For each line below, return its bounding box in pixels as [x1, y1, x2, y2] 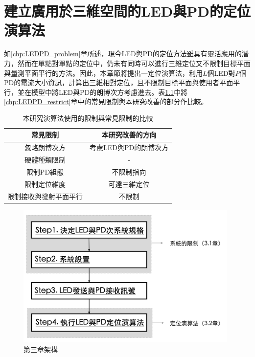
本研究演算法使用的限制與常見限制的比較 [23, 112, 153, 123]
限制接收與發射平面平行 [7, 191, 83, 201]
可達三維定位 [108, 178, 150, 189]
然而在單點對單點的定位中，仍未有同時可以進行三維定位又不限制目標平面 [17, 58, 251, 68]
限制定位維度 [24, 178, 66, 189]
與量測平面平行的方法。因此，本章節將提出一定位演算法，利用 [4, 67, 203, 78]
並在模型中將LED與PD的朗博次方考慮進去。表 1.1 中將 [17, 87, 188, 97]
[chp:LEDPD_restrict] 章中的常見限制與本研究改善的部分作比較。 [4, 96, 208, 107]
